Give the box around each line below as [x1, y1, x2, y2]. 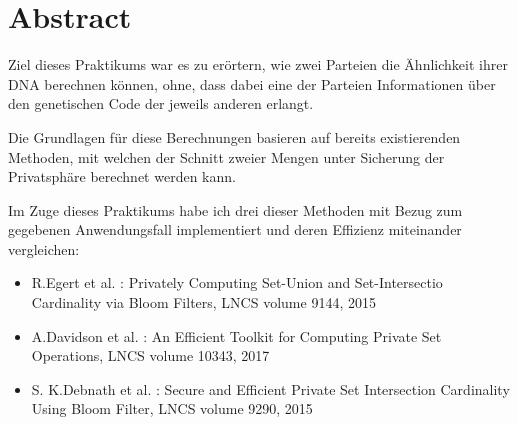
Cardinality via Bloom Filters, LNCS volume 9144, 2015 [31, 292, 376, 313]
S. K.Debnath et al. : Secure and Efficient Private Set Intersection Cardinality [31, 378, 510, 399]
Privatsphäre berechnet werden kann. [8, 166, 236, 187]
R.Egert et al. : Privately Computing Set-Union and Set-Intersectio [31, 272, 443, 293]
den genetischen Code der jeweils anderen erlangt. [8, 93, 314, 114]
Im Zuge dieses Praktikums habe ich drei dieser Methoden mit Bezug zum [8, 199, 463, 220]
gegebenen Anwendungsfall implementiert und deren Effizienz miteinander [8, 219, 462, 240]
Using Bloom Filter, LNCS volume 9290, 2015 [31, 398, 313, 419]
